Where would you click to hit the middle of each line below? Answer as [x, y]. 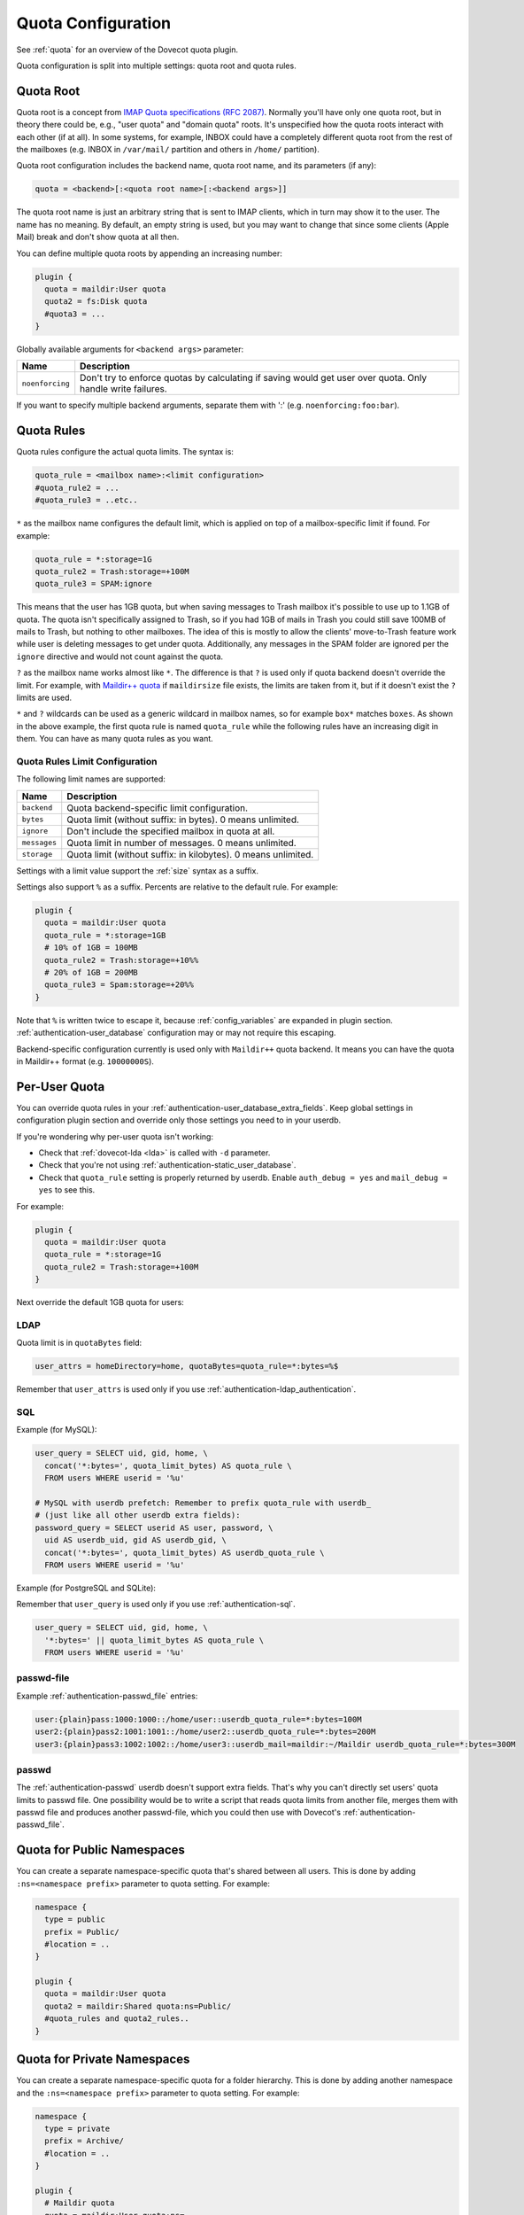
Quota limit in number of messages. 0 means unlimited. [181, 843]
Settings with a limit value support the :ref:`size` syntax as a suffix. [137, 870]
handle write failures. [123, 389]
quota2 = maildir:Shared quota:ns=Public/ [138, 2006]
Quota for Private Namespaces [103, 2060]
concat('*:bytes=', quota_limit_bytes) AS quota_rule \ [168, 1465]
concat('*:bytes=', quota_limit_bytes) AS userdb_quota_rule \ [185, 1552]
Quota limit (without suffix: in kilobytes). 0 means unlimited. [190, 854]
